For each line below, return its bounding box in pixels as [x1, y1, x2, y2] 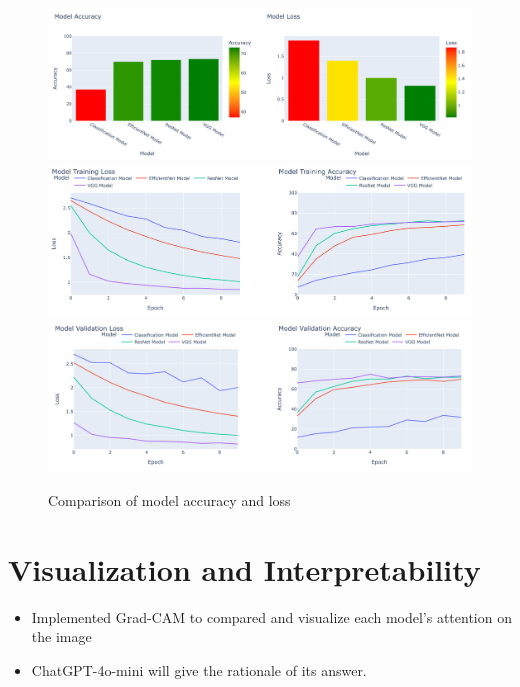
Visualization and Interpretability [8, 548, 481, 589]
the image [31, 626, 92, 647]
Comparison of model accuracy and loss [48, 489, 291, 510]
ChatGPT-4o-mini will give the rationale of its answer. [31, 659, 367, 680]
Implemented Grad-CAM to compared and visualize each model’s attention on [31, 606, 512, 627]
